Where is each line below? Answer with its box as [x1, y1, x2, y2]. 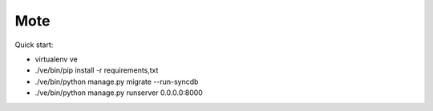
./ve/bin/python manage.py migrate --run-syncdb [34, 77, 199, 86]
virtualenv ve [34, 54, 78, 64]
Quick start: [14, 40, 54, 50]
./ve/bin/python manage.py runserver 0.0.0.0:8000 [34, 88, 204, 97]
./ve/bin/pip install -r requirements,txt [34, 65, 159, 75]
